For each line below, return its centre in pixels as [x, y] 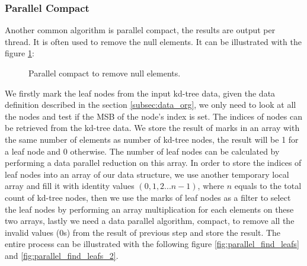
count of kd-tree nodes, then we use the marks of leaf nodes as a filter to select [148, 197]
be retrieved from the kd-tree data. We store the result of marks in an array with [152, 128]
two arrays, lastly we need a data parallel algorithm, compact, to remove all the [150, 221]
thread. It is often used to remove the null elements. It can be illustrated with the [153, 41]
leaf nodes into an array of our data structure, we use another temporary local [147, 174]
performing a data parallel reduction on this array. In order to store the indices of [153, 163]
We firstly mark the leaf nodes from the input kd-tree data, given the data [140, 93]
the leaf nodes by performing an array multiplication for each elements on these [149, 209]
